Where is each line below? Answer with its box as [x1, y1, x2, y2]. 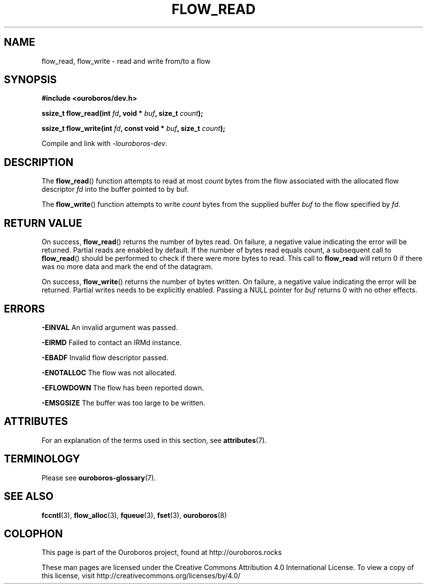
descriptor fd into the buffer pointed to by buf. [41, 185, 189, 194]
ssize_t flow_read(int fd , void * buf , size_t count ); [41, 109, 203, 118]
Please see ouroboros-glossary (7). [41, 473, 156, 482]
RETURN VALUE [4, 217, 82, 229]
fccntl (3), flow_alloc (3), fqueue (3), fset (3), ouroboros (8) [41, 511, 227, 519]
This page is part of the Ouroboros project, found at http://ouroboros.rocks [41, 548, 282, 557]
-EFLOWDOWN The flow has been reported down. [41, 383, 204, 392]
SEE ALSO [4, 490, 54, 503]
